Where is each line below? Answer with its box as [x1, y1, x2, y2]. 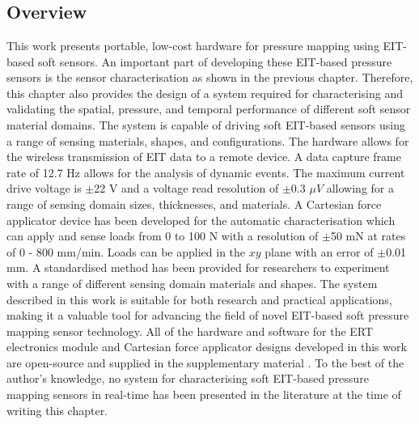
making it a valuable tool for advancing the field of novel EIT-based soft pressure [6, 307, 409, 324]
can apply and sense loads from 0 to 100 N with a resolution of [6, 227, 319, 244]
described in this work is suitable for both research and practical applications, [6, 290, 392, 307]
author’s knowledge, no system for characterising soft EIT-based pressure [6, 370, 369, 387]
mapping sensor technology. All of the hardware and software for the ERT [6, 322, 374, 339]
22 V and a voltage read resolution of [94, 180, 279, 197]
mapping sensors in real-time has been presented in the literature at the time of [6, 386, 401, 403]
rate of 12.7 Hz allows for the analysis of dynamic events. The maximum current [6, 163, 405, 180]
